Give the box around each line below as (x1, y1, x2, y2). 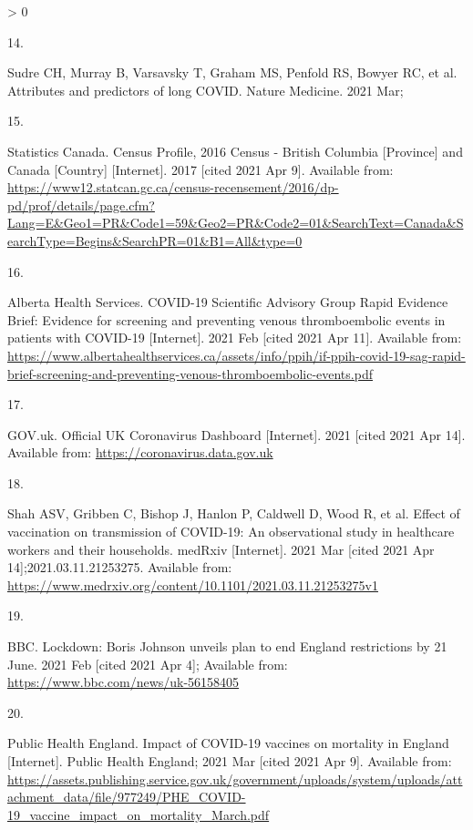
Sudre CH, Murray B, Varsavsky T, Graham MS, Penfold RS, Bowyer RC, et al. (7, 63, 458, 82)
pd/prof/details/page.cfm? (7, 195, 155, 214)
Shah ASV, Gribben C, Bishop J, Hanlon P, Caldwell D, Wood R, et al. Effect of (7, 504, 460, 523)
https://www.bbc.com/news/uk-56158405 (7, 672, 240, 692)
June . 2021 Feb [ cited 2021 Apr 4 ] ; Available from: (7, 654, 288, 673)
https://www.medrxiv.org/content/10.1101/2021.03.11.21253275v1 (7, 575, 378, 594)
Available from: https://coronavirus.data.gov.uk (7, 443, 273, 462)
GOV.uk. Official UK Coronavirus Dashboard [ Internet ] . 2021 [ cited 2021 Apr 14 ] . (7, 425, 466, 444)
